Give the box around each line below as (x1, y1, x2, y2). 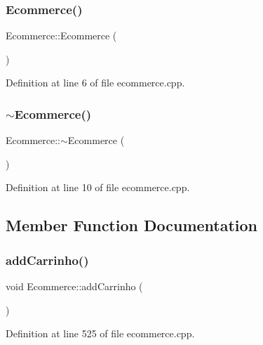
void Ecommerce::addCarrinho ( (6, 279, 143, 293)
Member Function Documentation (6, 214, 258, 236)
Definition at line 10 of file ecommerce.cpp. (6, 180, 190, 195)
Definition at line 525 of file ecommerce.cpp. (6, 326, 195, 341)
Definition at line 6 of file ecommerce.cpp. (6, 75, 185, 90)
